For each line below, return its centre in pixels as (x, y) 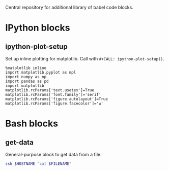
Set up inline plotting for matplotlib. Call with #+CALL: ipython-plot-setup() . (85, 59)
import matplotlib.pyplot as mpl (41, 73)
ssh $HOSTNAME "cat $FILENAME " (38, 164)
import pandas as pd (27, 81)
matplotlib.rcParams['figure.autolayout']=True (57, 99)
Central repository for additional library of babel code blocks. (69, 7)
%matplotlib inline (26, 68)
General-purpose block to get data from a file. (53, 155)
